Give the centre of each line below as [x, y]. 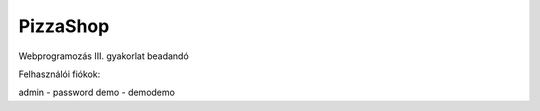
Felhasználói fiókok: [59, 74]
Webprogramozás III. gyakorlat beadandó [103, 56]
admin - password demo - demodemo [96, 92]
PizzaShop [64, 26]
